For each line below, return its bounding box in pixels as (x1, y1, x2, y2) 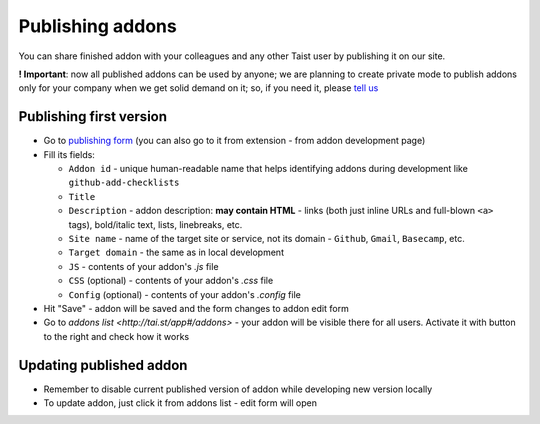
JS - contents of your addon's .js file (68, 260, 219, 272)
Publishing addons (18, 15, 177, 37)
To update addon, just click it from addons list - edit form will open (43, 397, 317, 409)
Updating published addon (18, 356, 188, 374)
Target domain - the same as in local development (68, 246, 285, 259)
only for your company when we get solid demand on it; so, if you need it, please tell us (18, 82, 379, 94)
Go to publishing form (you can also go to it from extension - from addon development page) (43, 135, 426, 147)
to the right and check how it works (43, 330, 190, 342)
